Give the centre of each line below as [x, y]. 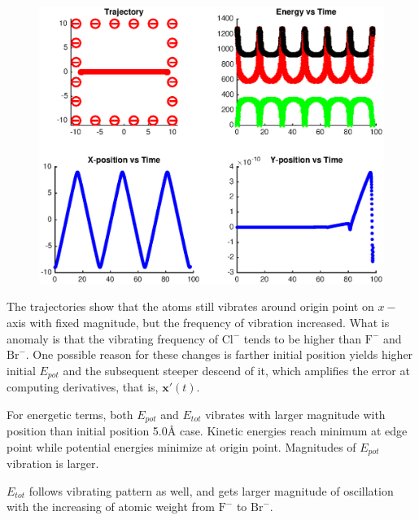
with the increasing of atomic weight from [111, 507]
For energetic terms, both [70, 414]
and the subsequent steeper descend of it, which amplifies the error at [236, 370]
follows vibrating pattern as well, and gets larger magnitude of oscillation [211, 490]
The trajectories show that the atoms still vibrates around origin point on [190, 306]
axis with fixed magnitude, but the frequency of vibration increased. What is [198, 322]
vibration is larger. [53, 463]
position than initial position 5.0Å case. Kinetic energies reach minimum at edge [207, 431]
